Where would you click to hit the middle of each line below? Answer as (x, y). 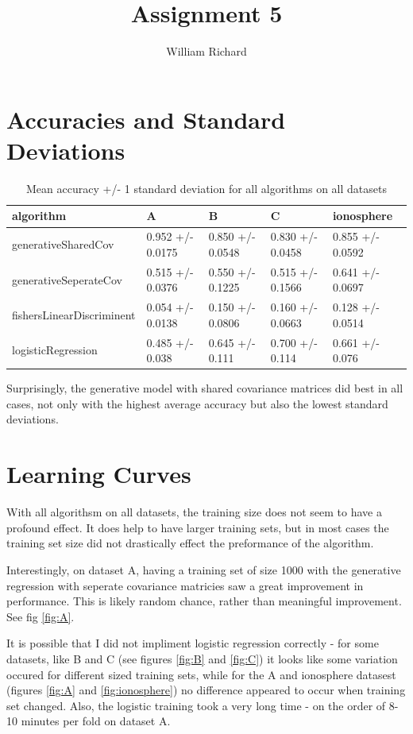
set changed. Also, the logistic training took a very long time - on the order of (196, 705)
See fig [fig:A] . (41, 616)
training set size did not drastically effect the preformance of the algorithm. (190, 543)
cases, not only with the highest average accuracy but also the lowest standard (197, 403)
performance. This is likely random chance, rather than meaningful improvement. (204, 601)
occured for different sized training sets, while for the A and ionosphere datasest (201, 674)
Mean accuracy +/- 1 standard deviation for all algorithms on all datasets (206, 188)
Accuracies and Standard (146, 119)
